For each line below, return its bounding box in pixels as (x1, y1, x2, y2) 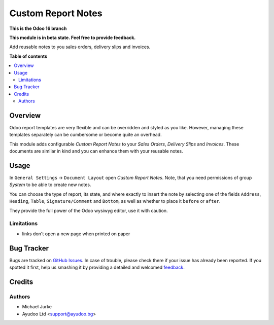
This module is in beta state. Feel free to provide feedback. (9, 34, 136, 41)
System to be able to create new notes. (9, 182, 91, 188)
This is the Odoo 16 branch (9, 25, 67, 31)
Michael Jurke (22, 304, 52, 310)
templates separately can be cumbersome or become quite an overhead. (9, 132, 162, 138)
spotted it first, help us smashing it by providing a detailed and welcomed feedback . (9, 264, 185, 271)
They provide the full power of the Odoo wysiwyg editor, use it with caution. (9, 207, 168, 213)
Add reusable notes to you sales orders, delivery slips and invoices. (9, 44, 151, 50)
